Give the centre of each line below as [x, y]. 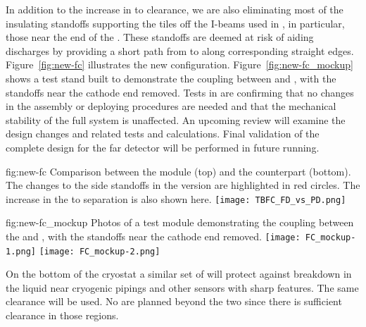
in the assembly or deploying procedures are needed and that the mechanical [171, 106]
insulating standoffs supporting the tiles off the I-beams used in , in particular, [175, 23]
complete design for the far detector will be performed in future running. [163, 147]
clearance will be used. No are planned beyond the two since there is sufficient [174, 301]
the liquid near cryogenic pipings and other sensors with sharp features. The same [182, 287]
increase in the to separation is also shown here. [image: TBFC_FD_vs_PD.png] [176, 198]
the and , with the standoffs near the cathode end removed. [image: [153, 236]
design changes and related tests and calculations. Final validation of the [163, 134]
